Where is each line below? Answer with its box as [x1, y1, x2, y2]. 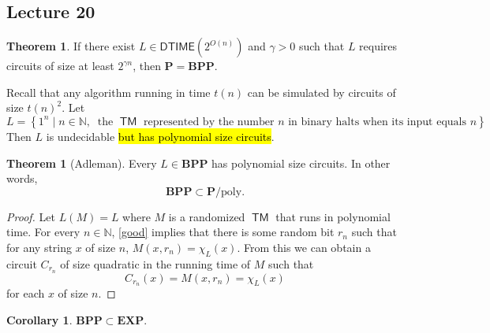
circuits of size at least [6, 57, 114, 74]
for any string [6, 239, 73, 255]
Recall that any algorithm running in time [6, 83, 211, 100]
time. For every [6, 224, 80, 240]
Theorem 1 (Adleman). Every [6, 154, 157, 171]
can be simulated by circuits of [247, 83, 396, 100]
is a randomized [168, 208, 245, 224]
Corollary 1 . [6, 312, 73, 328]
